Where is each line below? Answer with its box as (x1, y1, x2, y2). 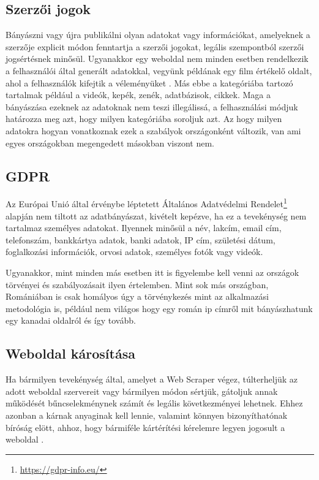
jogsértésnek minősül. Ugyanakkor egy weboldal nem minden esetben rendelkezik (6, 52, 309, 65)
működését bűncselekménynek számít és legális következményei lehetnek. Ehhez (6, 397, 303, 410)
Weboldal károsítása (6, 344, 135, 363)
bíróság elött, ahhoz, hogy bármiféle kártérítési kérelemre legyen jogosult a (6, 421, 285, 433)
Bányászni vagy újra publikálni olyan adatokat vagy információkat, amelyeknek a (6, 28, 310, 41)
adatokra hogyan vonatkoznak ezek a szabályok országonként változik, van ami (6, 124, 301, 137)
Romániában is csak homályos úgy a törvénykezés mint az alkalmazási (6, 290, 269, 303)
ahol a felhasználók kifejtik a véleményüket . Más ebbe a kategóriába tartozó (6, 76, 293, 89)
